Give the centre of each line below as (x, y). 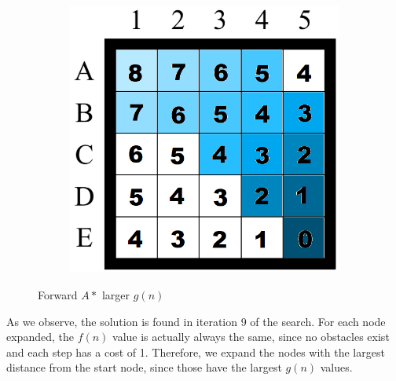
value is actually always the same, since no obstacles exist (251, 337)
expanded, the (40, 337)
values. (336, 367)
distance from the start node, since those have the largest (144, 367)
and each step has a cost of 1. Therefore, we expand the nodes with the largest (196, 352)
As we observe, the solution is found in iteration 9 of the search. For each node (196, 321)
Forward (58, 295)
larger (116, 295)
